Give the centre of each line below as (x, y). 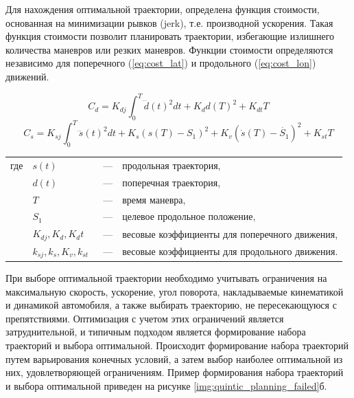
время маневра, (154, 199)
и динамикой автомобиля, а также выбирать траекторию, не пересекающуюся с (171, 305)
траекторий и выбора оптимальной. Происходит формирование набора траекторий (177, 345)
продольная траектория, (172, 165)
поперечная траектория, (172, 182)
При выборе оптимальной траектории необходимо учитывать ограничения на (166, 277)
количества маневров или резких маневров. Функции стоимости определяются (169, 49)
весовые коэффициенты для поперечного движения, (230, 233)
